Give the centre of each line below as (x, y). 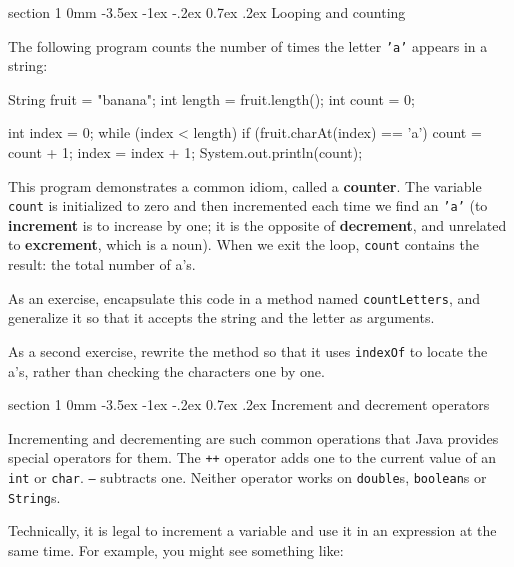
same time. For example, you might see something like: (176, 549)
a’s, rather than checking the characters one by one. (166, 370)
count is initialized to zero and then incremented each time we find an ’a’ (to (248, 205)
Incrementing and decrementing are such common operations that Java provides (253, 437)
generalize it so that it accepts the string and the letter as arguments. (221, 317)
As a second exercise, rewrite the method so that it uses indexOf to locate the (248, 350)
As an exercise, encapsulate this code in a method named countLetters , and (244, 297)
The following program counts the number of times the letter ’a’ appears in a (248, 45)
